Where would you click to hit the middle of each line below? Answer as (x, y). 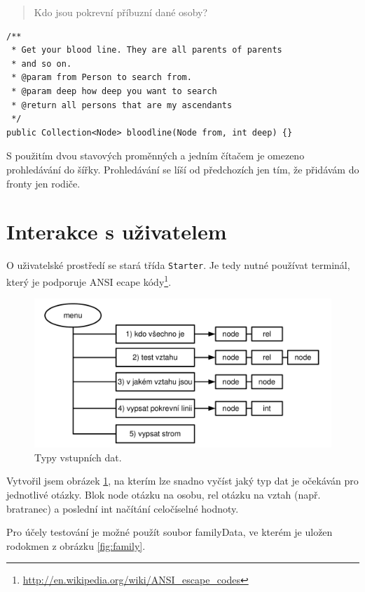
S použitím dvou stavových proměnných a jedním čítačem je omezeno (156, 156)
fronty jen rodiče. (43, 183)
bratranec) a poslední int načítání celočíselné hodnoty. (123, 508)
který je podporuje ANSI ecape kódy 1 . (89, 280)
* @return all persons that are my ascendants (122, 105)
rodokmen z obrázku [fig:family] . (76, 545)
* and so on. (42, 64)
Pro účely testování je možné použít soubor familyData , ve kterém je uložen (170, 532)
